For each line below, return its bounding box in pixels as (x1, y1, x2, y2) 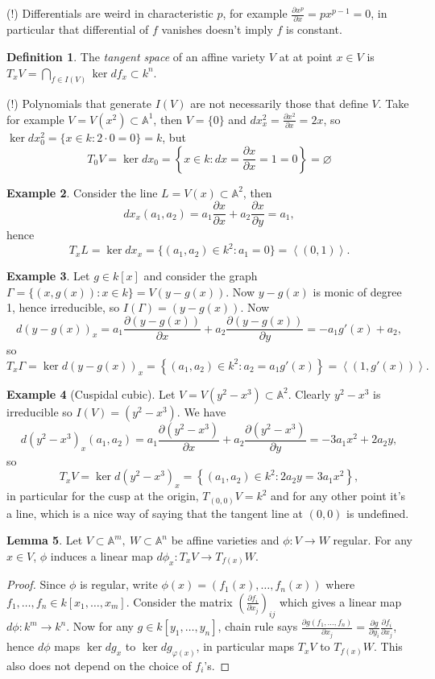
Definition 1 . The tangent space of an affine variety (6, 48, 266, 64)
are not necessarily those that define (190, 95, 368, 112)
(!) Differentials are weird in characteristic (6, 5, 213, 21)
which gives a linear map (279, 593, 402, 610)
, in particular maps (196, 638, 295, 655)
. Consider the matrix (126, 593, 233, 610)
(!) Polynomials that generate (6, 95, 151, 112)
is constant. (286, 21, 342, 38)
